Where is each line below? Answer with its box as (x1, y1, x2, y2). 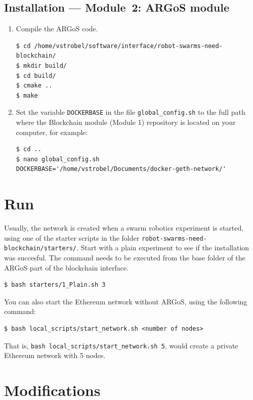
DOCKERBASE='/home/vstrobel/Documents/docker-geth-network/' (16, 165, 227, 173)
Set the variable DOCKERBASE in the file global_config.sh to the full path (16, 107, 245, 117)
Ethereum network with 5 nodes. (4, 350, 106, 361)
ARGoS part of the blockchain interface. (4, 262, 129, 273)
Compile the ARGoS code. (16, 23, 98, 34)
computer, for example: (16, 126, 88, 137)
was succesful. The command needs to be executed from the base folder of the (4, 252, 245, 263)
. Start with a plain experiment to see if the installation (76, 242, 249, 253)
